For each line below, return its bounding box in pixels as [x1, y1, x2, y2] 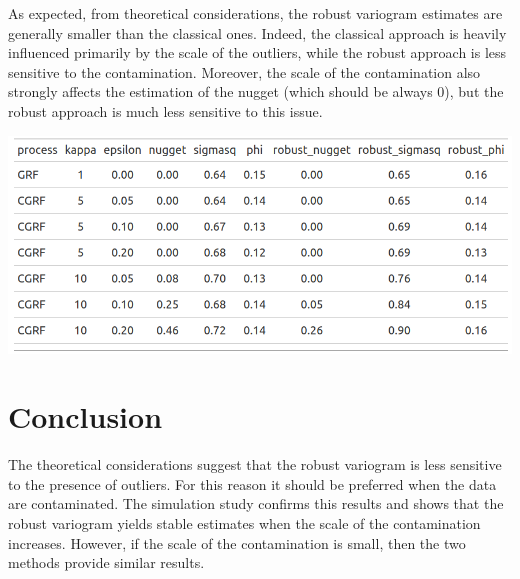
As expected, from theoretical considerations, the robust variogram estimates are [8, 3, 503, 23]
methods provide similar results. [8, 552, 205, 573]
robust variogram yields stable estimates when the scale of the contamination [8, 513, 481, 534]
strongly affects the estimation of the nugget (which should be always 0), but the [8, 81, 504, 102]
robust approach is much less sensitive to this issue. [8, 100, 323, 121]
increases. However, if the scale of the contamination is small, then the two [8, 532, 466, 553]
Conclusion [8, 396, 163, 437]
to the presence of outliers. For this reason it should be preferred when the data [8, 473, 497, 494]
